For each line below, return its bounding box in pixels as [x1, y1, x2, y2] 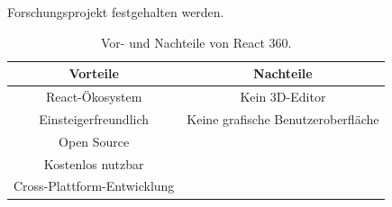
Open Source [59, 131, 130, 150]
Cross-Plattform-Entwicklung [14, 176, 175, 195]
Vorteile [68, 64, 119, 83]
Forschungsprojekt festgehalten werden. [7, 3, 224, 21]
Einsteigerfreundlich [39, 109, 150, 128]
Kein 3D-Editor [240, 87, 326, 106]
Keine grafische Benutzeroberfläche [187, 109, 379, 128]
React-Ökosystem [45, 87, 142, 106]
